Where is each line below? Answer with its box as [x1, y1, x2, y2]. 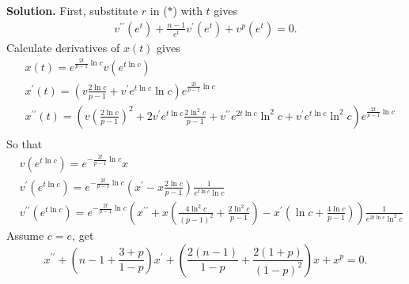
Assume [6, 226, 44, 243]
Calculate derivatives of [6, 39, 120, 55]
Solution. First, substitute [6, 2, 138, 18]
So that [6, 135, 43, 151]
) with [172, 2, 203, 18]
